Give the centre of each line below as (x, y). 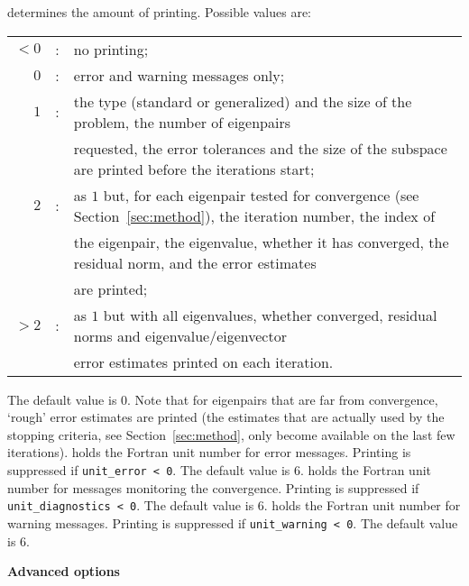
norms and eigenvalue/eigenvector (180, 335)
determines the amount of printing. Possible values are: (160, 12)
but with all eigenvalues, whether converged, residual (270, 315)
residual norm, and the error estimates (195, 262)
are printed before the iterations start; (194, 169)
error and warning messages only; (179, 75)
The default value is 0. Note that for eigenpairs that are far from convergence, (223, 399)
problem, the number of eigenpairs (182, 122)
